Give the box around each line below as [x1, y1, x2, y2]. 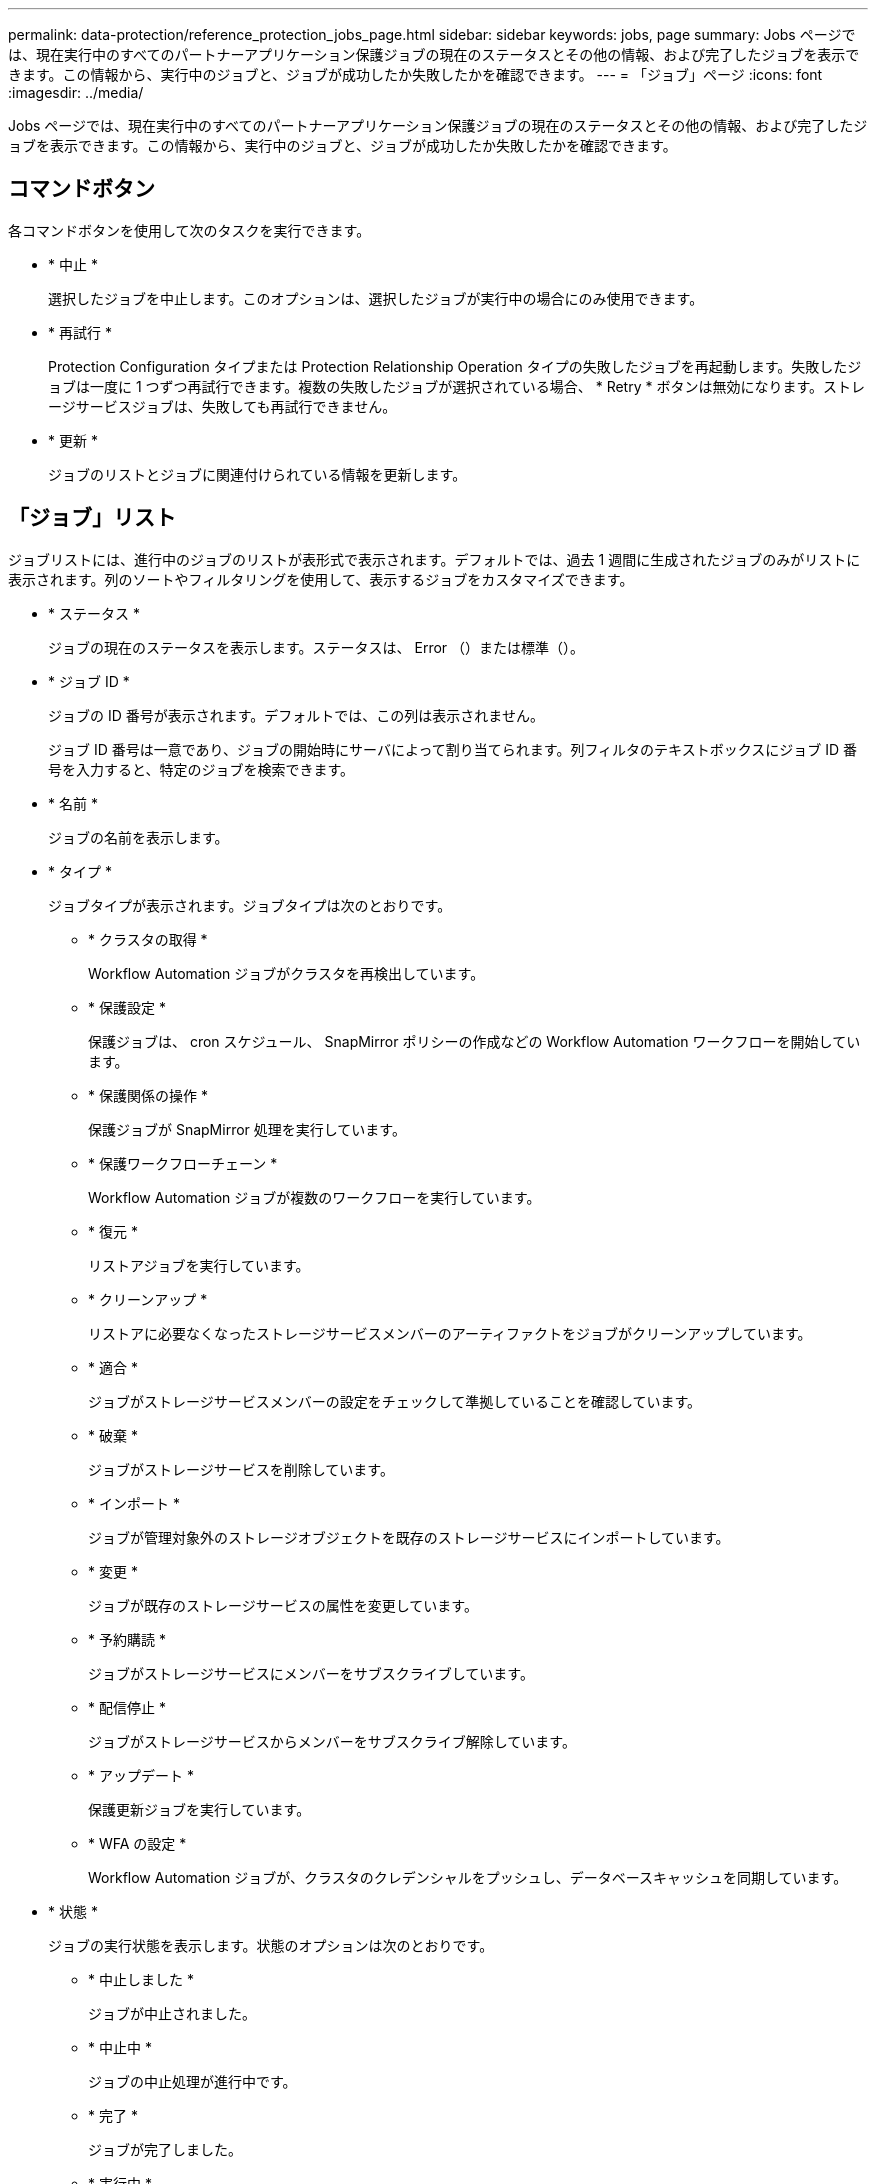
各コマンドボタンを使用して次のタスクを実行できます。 [8, 221, 371, 239]
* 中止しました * [88, 1970, 194, 1988]
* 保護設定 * [88, 998, 166, 1016]
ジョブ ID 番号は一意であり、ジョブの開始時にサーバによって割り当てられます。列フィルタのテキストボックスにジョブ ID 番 [48, 740, 857, 758]
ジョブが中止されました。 [88, 2004, 256, 2022]
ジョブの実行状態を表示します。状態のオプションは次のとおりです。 [48, 1936, 494, 1954]
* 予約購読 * [88, 1630, 166, 1648]
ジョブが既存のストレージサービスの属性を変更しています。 [88, 1596, 478, 1614]
